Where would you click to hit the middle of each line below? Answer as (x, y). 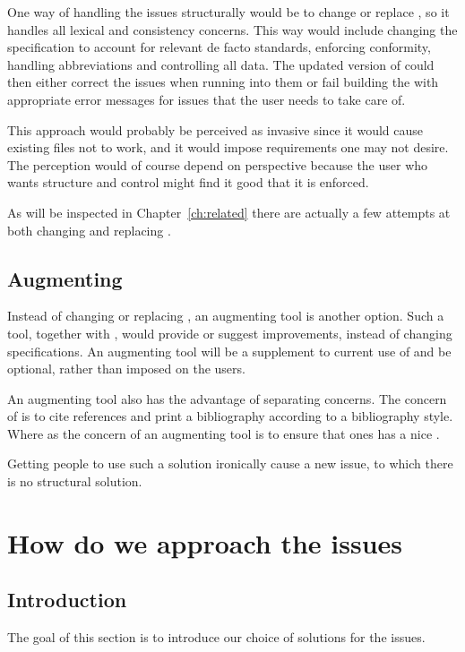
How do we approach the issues (205, 542)
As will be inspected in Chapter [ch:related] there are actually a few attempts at (229, 212)
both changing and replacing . (89, 230)
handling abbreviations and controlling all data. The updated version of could (221, 64)
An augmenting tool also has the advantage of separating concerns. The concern (227, 398)
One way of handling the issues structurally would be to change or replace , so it (228, 12)
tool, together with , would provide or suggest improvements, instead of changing (230, 333)
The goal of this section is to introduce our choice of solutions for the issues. (216, 637)
